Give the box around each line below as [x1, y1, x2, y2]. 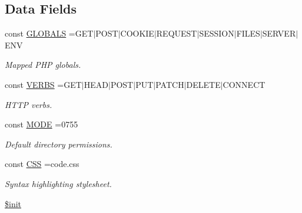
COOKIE [120, 27, 154, 40]
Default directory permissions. [5, 137, 112, 150]
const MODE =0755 [5, 118, 78, 130]
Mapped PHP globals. [5, 58, 81, 71]
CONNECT [223, 78, 266, 90]
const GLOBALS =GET [5, 27, 94, 40]
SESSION [199, 27, 234, 40]
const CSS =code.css [5, 158, 79, 170]
